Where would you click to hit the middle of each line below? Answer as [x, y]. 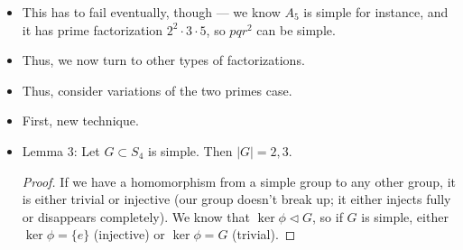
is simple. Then [190, 150]
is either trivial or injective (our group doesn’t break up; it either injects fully [236, 199]
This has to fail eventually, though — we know [151, 12]
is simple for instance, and [376, 12]
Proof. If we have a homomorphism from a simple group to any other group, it [239, 181]
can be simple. [296, 29]
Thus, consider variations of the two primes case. [157, 90]
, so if [328, 216]
